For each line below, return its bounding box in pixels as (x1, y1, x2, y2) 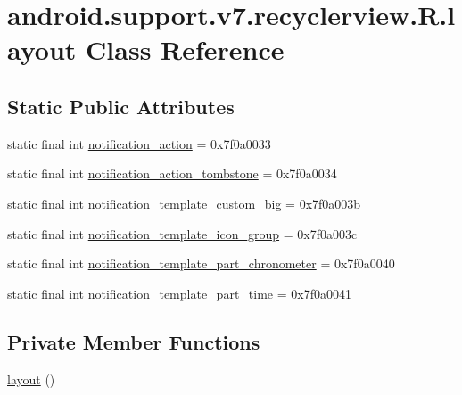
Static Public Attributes (7, 92, 235, 119)
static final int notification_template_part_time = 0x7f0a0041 (7, 284, 351, 302)
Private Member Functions (7, 327, 260, 355)
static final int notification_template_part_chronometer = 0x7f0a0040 (7, 254, 395, 273)
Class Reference (86, 31, 285, 68)
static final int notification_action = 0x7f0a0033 (7, 134, 271, 152)
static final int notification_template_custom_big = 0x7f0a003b (7, 193, 361, 212)
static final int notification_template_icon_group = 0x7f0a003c (7, 224, 358, 243)
